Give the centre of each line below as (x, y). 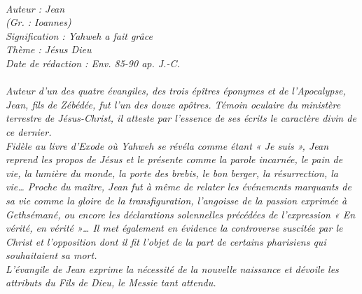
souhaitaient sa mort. (51, 255)
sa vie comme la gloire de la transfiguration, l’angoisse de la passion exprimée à (176, 200)
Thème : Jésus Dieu (49, 49)
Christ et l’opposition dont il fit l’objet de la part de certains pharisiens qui (166, 241)
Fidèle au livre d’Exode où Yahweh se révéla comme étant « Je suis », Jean (167, 145)
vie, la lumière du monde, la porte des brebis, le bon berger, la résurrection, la (172, 173)
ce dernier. (29, 131)
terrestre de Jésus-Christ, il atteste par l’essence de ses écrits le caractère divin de (181, 118)
